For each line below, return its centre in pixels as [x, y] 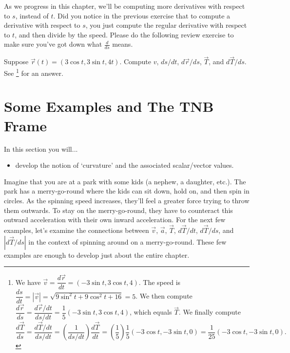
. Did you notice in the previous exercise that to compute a [142, 15]
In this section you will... [41, 149]
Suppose [16, 62]
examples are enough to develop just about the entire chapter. [97, 255]
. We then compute [164, 296]
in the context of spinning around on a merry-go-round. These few [127, 241]
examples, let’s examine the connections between [77, 230]
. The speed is [160, 282]
